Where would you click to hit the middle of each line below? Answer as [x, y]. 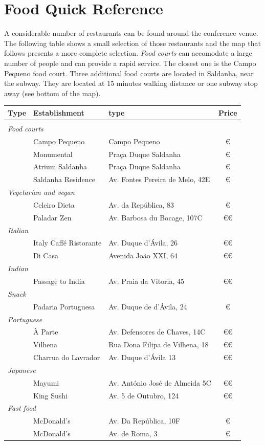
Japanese [22, 370]
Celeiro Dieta [54, 204]
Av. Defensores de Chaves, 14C [157, 332]
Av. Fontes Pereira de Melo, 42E [159, 179]
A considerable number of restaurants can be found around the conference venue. [131, 33]
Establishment [59, 112]
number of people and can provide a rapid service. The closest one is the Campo [130, 63]
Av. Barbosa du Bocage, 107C [156, 217]
